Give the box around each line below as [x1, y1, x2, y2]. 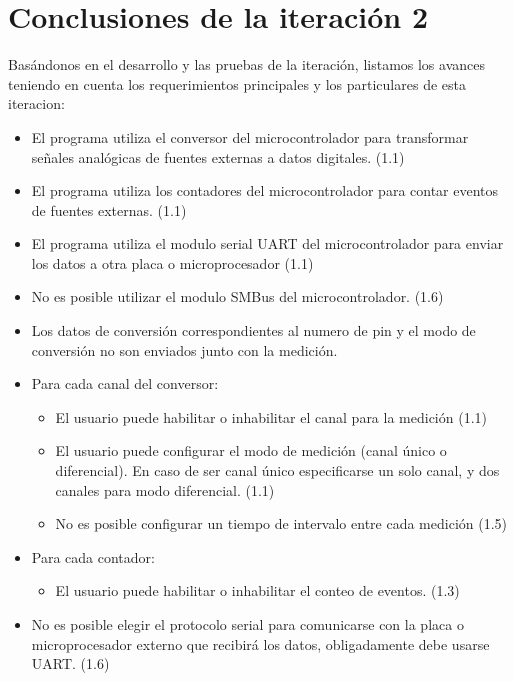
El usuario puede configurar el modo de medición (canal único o [55, 440, 447, 461]
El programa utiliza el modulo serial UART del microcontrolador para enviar [31, 233, 504, 254]
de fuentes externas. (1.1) [31, 199, 187, 220]
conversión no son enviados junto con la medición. [31, 339, 338, 360]
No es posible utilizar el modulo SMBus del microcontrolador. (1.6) [31, 286, 444, 307]
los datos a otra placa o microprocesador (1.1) [31, 252, 314, 273]
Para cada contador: [31, 546, 155, 567]
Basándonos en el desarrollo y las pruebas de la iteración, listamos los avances [8, 54, 485, 75]
